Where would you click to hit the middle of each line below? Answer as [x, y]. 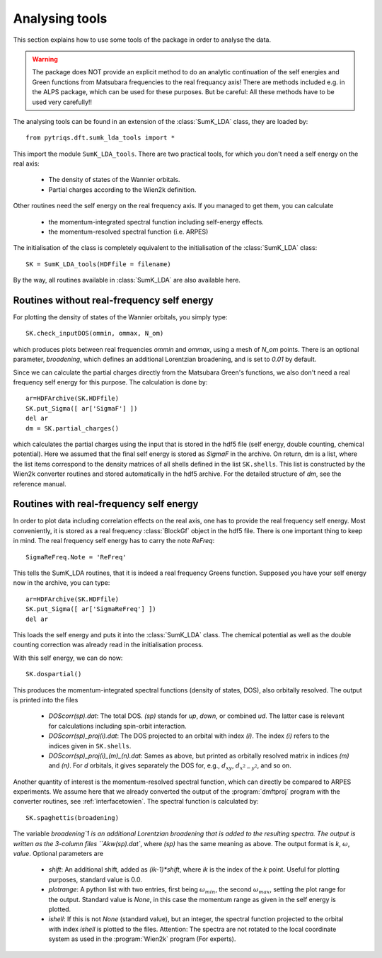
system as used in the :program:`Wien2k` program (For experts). [142, 939]
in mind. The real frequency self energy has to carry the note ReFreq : [114, 541]
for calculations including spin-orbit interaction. [117, 726]
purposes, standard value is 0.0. [95, 879]
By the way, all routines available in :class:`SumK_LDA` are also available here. [127, 280]
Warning [45, 59]
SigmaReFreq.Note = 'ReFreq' [76, 557]
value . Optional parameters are [58, 854]
